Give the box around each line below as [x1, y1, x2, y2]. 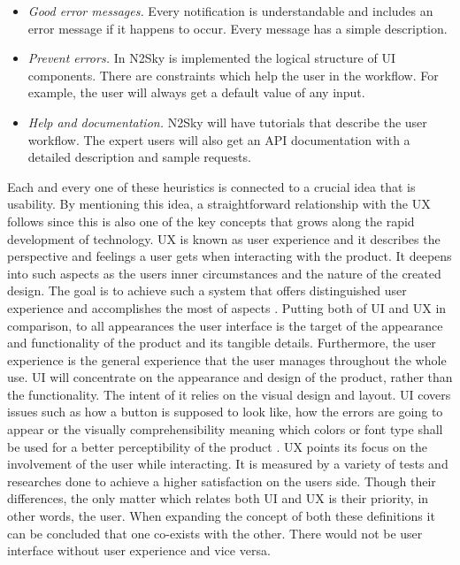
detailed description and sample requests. [27, 148, 251, 166]
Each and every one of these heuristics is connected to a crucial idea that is [7, 177, 416, 195]
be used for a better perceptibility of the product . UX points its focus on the [7, 437, 427, 455]
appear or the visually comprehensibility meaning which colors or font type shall [7, 420, 443, 439]
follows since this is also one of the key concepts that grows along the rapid [7, 211, 415, 230]
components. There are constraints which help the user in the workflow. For [27, 65, 439, 84]
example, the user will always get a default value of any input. [27, 83, 365, 102]
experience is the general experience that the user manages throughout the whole [7, 350, 447, 369]
